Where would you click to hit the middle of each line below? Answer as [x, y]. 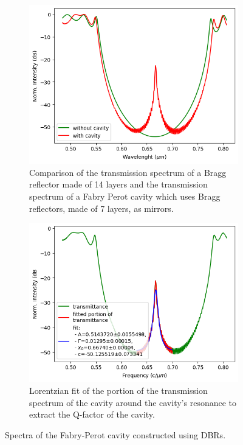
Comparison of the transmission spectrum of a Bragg [128, 172]
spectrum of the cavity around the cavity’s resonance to [133, 402]
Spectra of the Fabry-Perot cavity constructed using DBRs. [115, 434]
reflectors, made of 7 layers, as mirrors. [101, 208]
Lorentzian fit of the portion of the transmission [118, 391]
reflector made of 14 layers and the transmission [118, 184]
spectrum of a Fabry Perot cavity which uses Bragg [125, 196]
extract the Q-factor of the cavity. [92, 414]
